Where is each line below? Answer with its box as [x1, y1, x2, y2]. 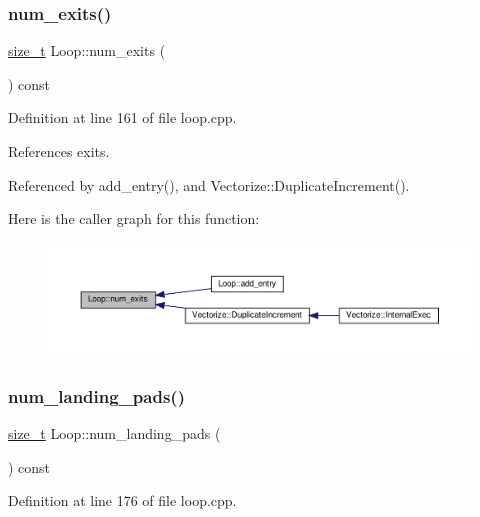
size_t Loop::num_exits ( [8, 40, 166, 61]
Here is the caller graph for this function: [8, 208, 260, 229]
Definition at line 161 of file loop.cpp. [8, 107, 237, 128]
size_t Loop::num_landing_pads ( [8, 423, 221, 444]
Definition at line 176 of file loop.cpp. [8, 490, 237, 511]
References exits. [8, 141, 110, 161]
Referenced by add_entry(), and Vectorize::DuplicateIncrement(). [8, 174, 410, 195]
